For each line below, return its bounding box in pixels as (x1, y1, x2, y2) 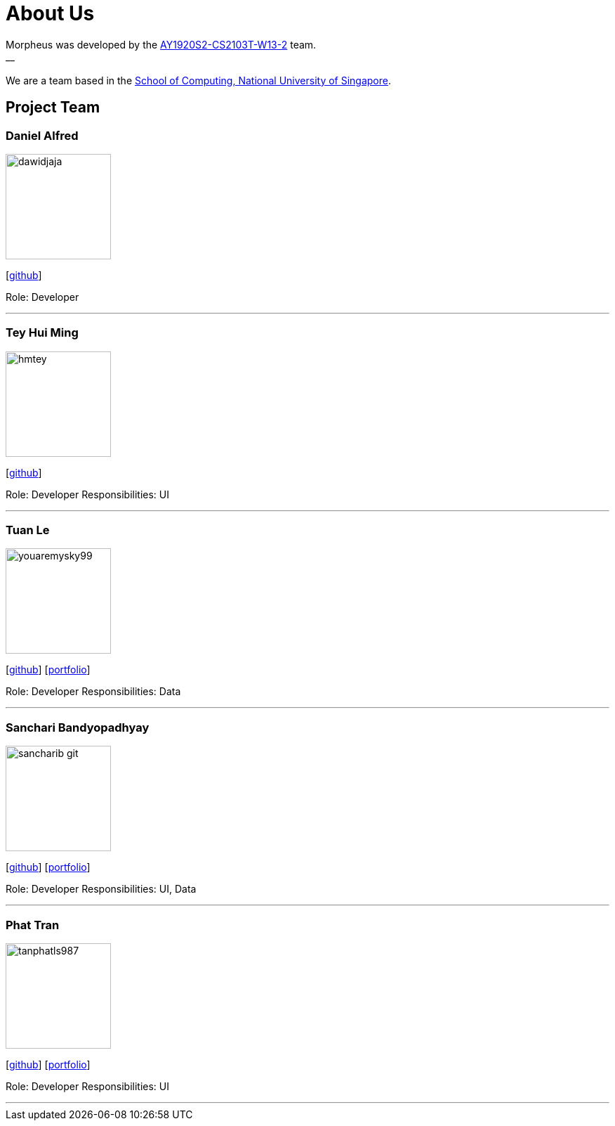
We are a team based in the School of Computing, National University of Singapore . (6, 74, 392, 86)
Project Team (6, 98, 100, 117)
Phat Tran (6, 917, 60, 932)
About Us (6, 1, 95, 25)
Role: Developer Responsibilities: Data (6, 685, 181, 698)
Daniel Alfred (6, 128, 79, 143)
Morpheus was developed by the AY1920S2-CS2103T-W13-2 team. (6, 38, 317, 51)
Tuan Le (6, 523, 50, 538)
